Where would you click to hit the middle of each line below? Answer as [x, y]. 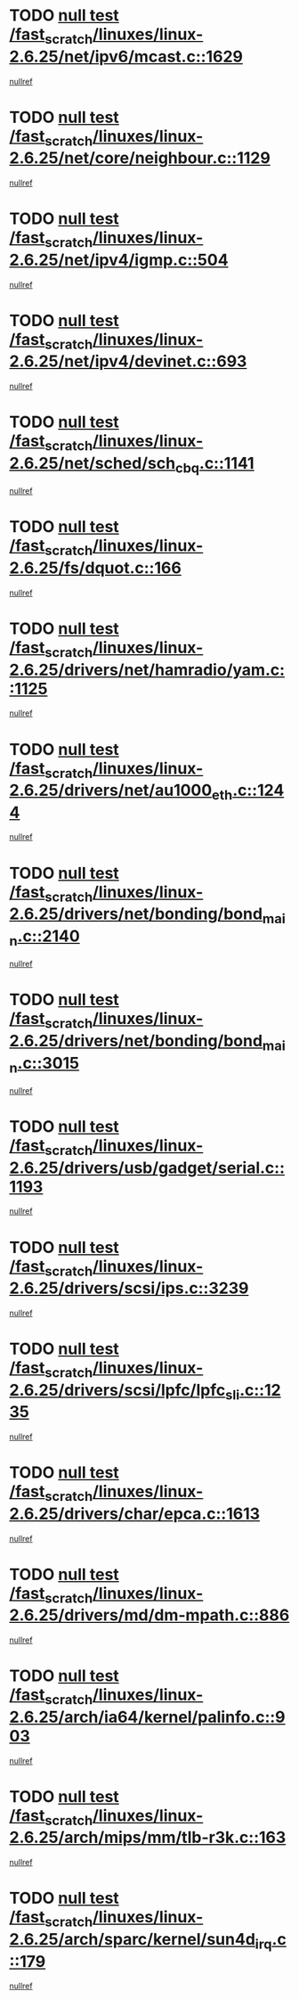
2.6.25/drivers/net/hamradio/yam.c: [147, 670]
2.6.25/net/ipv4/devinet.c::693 [128, 361]
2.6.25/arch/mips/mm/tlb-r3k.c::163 [148, 1838]
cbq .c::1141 [215, 465]
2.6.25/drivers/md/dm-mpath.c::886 [149, 1615]
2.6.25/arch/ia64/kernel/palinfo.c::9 [148, 1717]
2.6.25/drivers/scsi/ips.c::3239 [129, 1288]
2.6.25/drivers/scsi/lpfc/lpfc [117, 1390]
